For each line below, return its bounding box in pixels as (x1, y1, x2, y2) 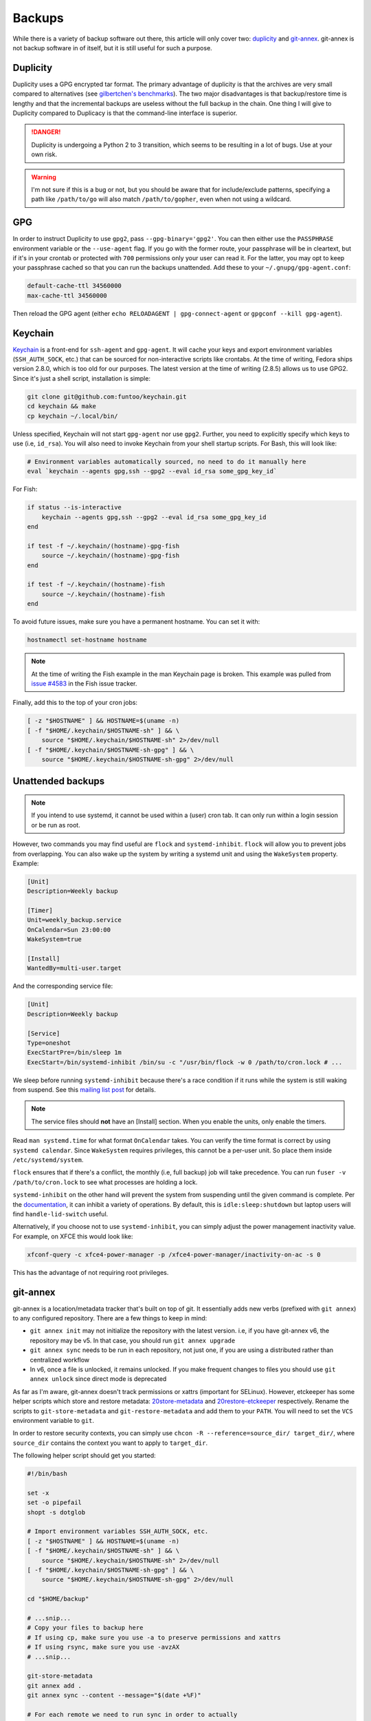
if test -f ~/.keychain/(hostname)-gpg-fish (27, 542, 180, 550)
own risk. (31, 150, 58, 158)
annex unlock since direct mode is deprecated (30, 1375, 167, 1383)
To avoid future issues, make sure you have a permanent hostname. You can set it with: (12, 617, 260, 626)
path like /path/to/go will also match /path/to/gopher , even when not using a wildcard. (31, 195, 292, 203)
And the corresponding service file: (12, 982, 113, 991)
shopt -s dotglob (27, 1508, 86, 1516)
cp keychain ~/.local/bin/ (27, 412, 118, 420)
